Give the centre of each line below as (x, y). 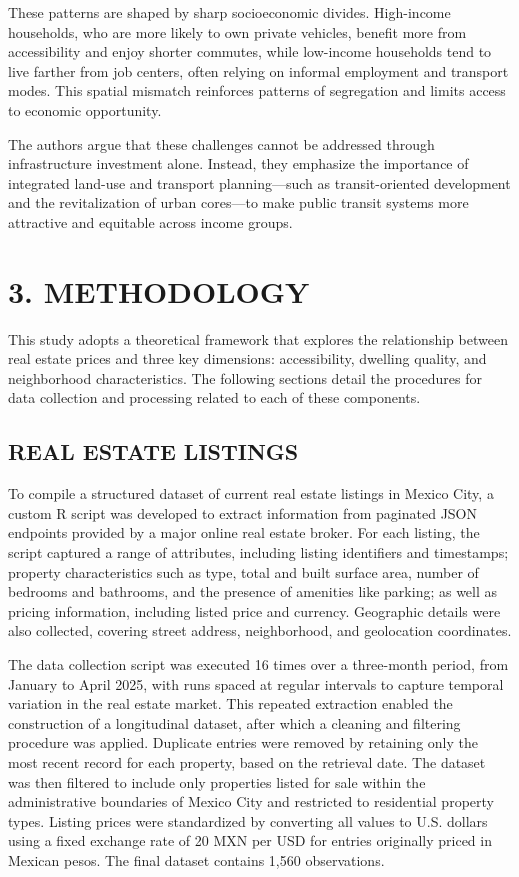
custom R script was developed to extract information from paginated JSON (242, 512)
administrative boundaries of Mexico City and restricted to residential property (251, 801)
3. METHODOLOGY (159, 290)
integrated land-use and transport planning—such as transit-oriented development (259, 182)
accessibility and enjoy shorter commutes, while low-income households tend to (250, 51)
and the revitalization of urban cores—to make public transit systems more (238, 202)
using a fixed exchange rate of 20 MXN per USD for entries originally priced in (250, 840)
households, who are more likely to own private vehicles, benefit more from (237, 31)
